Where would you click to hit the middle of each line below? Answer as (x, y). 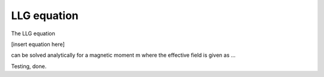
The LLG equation (33, 33)
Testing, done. (29, 66)
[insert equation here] (38, 44)
